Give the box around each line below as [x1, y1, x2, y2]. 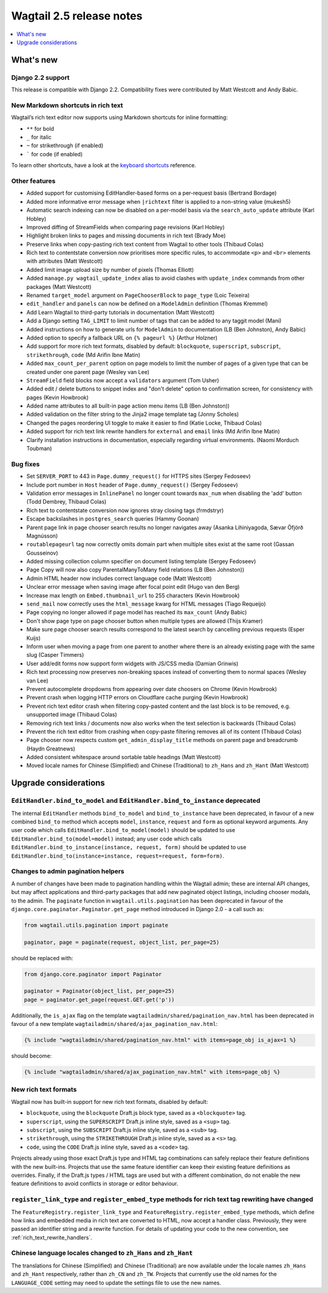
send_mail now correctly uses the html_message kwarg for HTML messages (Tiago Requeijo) [26, 600, 267, 608]
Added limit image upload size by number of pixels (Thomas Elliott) [26, 266, 194, 273]
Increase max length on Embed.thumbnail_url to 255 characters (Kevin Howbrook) [26, 592, 240, 599]
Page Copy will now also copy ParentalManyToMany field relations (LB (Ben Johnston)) [26, 566, 245, 574]
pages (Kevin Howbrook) [26, 393, 89, 401]
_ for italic [26, 134, 52, 141]
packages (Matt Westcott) [26, 283, 92, 290]
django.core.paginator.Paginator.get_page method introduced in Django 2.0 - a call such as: [11, 905, 264, 912]
